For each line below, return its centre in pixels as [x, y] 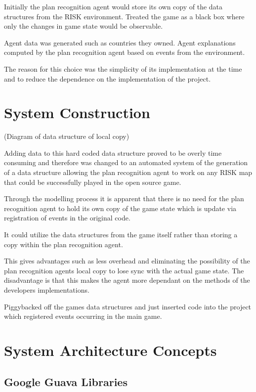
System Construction [77, 112]
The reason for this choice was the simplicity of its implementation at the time [123, 68]
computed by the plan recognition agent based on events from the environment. [125, 52]
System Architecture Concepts [110, 350]
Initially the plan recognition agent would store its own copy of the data [113, 6]
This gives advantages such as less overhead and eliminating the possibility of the [127, 261]
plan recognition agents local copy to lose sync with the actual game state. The [124, 270]
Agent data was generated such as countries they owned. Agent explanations [120, 42]
